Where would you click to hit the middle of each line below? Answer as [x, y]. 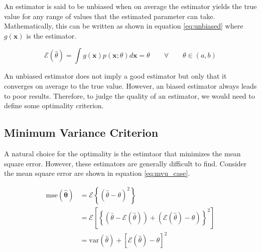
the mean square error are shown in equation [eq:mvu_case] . [97, 173]
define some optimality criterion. [54, 105]
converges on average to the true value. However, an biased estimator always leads [130, 85]
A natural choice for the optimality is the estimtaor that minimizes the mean [122, 153]
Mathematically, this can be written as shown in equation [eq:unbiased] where [124, 26]
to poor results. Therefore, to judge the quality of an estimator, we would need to [129, 95]
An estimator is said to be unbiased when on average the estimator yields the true [130, 6]
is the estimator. [51, 35]
